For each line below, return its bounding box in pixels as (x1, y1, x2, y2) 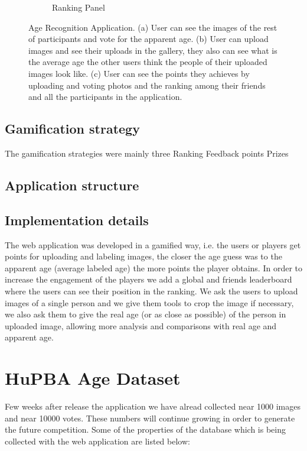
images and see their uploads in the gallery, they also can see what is (28, 44, 277, 56)
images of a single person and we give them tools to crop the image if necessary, (5, 296, 294, 309)
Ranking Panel (52, 1, 105, 13)
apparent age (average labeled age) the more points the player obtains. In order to (5, 261, 302, 274)
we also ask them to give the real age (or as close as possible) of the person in (5, 308, 286, 320)
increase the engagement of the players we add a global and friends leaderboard (5, 273, 292, 285)
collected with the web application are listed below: (5, 434, 190, 447)
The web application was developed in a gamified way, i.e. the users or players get (5, 238, 301, 251)
